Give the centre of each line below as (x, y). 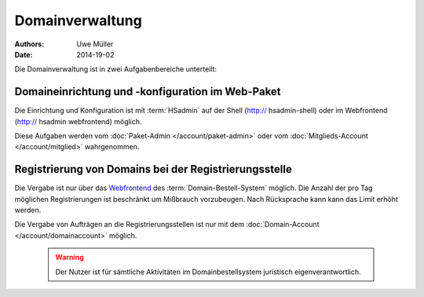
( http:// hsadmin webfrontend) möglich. (78, 121)
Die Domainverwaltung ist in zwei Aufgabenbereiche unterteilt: (116, 69)
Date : (24, 54)
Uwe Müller (95, 44)
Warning (69, 257)
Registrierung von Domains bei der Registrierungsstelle (153, 169)
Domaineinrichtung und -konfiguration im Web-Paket (148, 92)
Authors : (29, 44)
